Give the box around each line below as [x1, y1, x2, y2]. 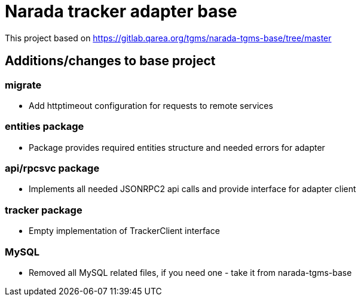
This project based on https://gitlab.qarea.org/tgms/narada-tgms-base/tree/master [5, 32, 332, 43]
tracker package [5, 203, 82, 216]
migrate [5, 78, 42, 91]
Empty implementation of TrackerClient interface [29, 226, 220, 236]
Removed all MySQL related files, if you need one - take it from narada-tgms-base [29, 267, 352, 278]
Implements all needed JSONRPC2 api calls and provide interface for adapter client [29, 184, 356, 194]
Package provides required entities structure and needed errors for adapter [29, 142, 325, 153]
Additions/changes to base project [5, 53, 216, 69]
